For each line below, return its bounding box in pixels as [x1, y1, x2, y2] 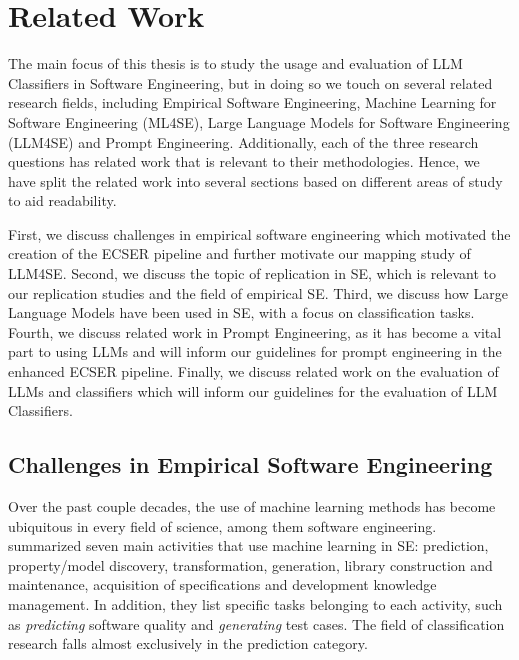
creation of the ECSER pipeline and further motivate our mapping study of [8, 243, 471, 264]
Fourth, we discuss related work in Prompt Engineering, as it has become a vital [8, 321, 502, 342]
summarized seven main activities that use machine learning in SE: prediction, [8, 535, 489, 556]
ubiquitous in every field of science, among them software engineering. [8, 515, 437, 536]
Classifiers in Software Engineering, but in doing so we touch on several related [8, 72, 493, 93]
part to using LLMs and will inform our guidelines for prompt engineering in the [8, 341, 502, 362]
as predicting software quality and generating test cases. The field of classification [8, 613, 505, 634]
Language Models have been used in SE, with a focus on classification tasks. [8, 302, 475, 323]
